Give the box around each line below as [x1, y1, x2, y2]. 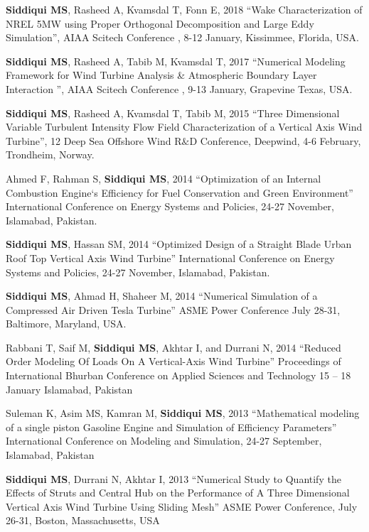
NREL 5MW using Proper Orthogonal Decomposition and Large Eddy [6, 16, 314, 31]
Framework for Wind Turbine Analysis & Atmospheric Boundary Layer [6, 67, 317, 82]
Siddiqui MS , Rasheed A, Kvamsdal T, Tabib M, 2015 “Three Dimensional [6, 105, 340, 120]
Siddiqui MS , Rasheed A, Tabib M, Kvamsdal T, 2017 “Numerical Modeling [6, 53, 346, 68]
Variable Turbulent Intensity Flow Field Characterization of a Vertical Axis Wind [6, 119, 363, 134]
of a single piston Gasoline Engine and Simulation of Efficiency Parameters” [6, 419, 337, 434]
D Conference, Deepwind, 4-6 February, [189, 133, 361, 148]
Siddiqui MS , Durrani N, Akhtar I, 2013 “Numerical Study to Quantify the [6, 471, 341, 486]
